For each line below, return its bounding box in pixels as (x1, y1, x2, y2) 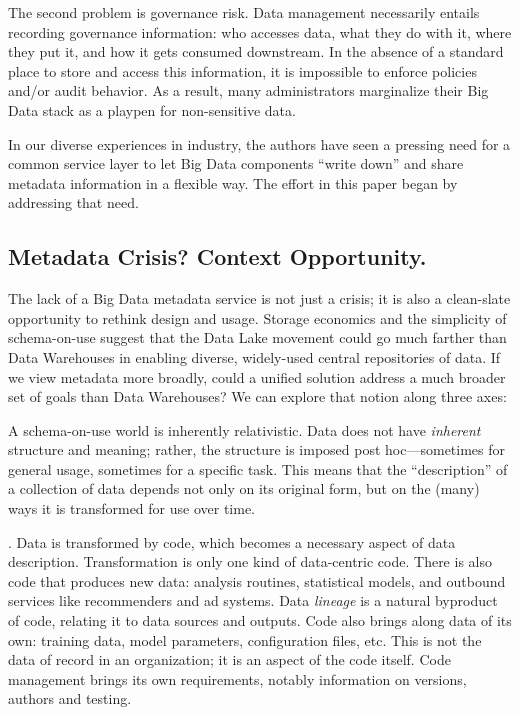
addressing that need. (8, 192, 139, 213)
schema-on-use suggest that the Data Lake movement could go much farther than (8, 327, 507, 348)
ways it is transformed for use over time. (8, 498, 255, 519)
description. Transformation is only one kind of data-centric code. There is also (8, 551, 492, 572)
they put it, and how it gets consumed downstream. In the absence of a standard (8, 41, 504, 62)
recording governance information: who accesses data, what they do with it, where (8, 21, 512, 42)
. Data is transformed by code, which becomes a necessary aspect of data (8, 531, 456, 552)
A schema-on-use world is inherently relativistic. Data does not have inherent (8, 419, 481, 440)
